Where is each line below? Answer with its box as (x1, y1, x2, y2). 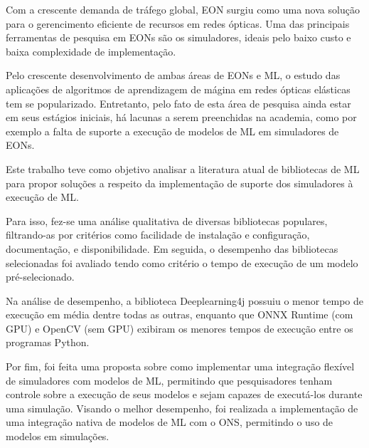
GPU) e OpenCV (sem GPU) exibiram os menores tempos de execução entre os (6, 321, 353, 335)
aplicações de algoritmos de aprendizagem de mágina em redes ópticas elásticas (6, 81, 351, 96)
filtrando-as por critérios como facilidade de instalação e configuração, (6, 227, 310, 242)
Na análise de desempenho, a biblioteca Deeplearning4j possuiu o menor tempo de (6, 293, 364, 308)
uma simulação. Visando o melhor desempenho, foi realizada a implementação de (6, 400, 358, 415)
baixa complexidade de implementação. (6, 43, 176, 58)
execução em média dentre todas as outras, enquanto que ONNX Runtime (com (6, 307, 353, 322)
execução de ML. (6, 189, 79, 204)
